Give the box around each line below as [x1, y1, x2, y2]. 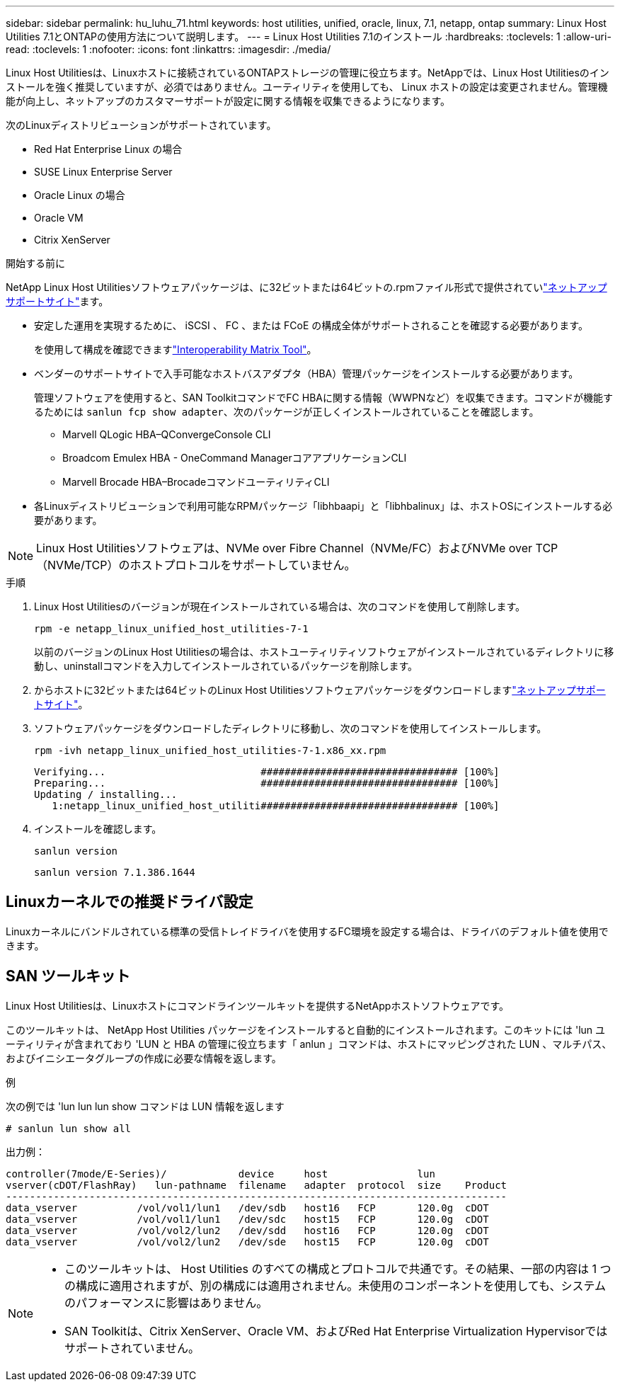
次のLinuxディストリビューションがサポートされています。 [6, 119, 277, 131]
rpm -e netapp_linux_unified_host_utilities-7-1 [34, 623, 309, 634]
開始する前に [6, 257, 65, 269]
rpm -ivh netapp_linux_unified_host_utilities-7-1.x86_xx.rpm [34, 745, 386, 756]
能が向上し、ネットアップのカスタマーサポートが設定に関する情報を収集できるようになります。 [6, 95, 451, 107]
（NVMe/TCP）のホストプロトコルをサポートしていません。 [36, 558, 356, 572]
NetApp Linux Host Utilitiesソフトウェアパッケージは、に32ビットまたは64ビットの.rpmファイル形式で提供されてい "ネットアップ [6, 281, 607, 293]
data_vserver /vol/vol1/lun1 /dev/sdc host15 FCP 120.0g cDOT [6, 1213, 489, 1225]
